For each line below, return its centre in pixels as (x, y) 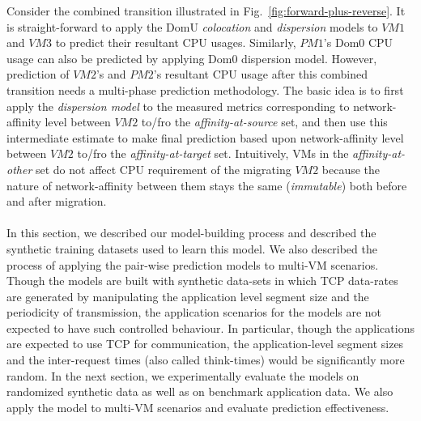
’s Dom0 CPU (358, 43)
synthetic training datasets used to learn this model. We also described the (192, 248)
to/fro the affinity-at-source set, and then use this (264, 122)
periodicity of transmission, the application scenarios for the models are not (194, 312)
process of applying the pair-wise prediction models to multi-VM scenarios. (193, 264)
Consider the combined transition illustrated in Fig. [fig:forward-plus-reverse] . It (206, 11)
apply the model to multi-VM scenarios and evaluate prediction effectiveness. (198, 407)
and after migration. (57, 201)
